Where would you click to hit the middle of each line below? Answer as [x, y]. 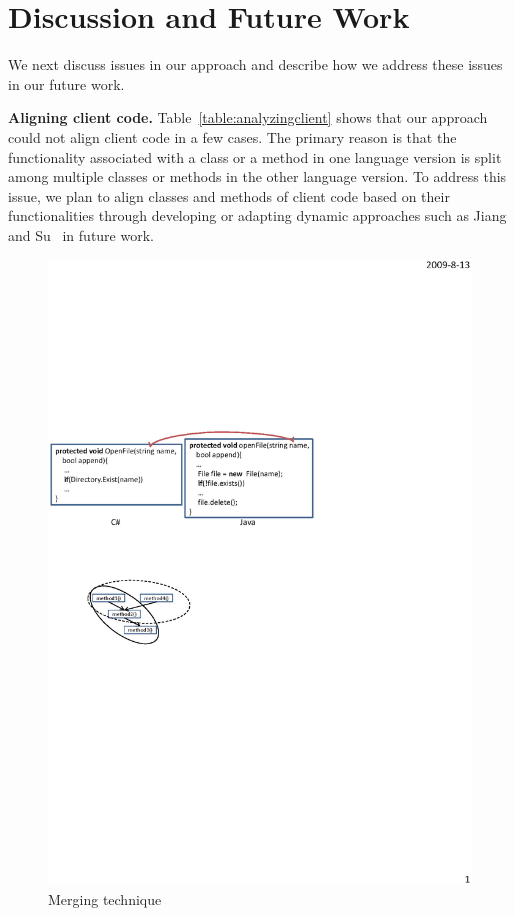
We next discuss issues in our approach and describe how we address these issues [255, 64]
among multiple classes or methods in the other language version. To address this [257, 176]
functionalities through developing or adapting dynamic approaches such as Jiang [257, 215]
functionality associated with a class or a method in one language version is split [255, 156]
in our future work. [66, 83]
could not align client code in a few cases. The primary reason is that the [232, 136]
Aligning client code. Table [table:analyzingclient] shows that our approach [248, 117]
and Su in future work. [81, 234]
